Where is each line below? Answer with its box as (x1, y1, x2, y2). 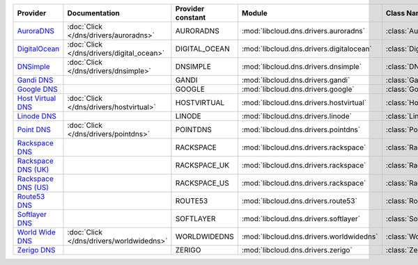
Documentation (67, 8, 120, 17)
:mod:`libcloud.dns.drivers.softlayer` (241, 214, 361, 223)
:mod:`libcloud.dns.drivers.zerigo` (241, 246, 353, 255)
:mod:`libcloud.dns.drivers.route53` (241, 196, 358, 205)
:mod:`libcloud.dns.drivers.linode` (241, 111, 352, 121)
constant (175, 13, 206, 22)
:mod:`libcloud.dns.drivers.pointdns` (241, 125, 361, 134)
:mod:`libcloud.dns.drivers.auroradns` (241, 26, 366, 35)
